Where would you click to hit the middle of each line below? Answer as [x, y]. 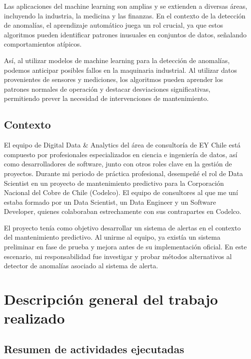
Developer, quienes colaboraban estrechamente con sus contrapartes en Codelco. [123, 211]
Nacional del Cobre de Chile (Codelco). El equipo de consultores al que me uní [121, 192]
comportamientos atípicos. [43, 44]
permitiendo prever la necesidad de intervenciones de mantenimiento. [106, 98]
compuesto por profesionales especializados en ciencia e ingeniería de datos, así [121, 154]
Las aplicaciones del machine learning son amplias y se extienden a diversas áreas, [126, 6]
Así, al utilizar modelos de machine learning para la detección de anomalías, [117, 60]
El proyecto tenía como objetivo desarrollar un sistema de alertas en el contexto [122, 227]
